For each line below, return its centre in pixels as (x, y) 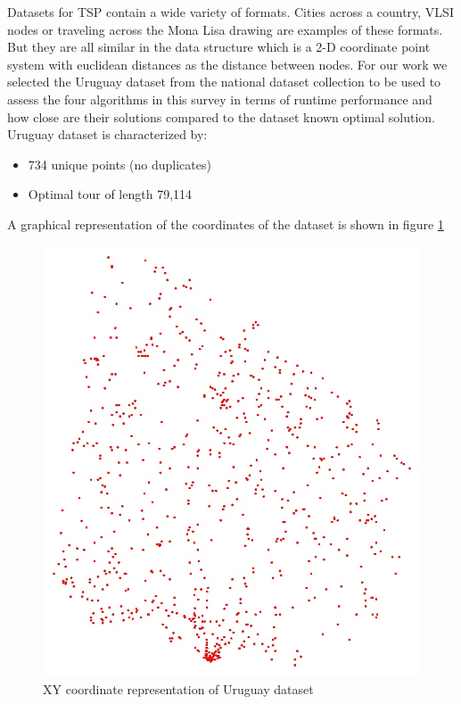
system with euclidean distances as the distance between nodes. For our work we (227, 64)
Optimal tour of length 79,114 (110, 194)
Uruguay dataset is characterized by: (107, 134)
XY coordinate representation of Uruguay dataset (178, 688)
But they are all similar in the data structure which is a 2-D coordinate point (219, 47)
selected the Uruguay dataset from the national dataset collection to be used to (224, 82)
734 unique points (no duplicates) (119, 164)
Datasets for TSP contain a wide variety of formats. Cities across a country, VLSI (230, 12)
